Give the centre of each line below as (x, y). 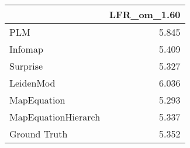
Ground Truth (39, 134)
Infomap (26, 49)
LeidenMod (32, 83)
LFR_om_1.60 (145, 14)
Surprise (26, 66)
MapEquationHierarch (55, 117)
